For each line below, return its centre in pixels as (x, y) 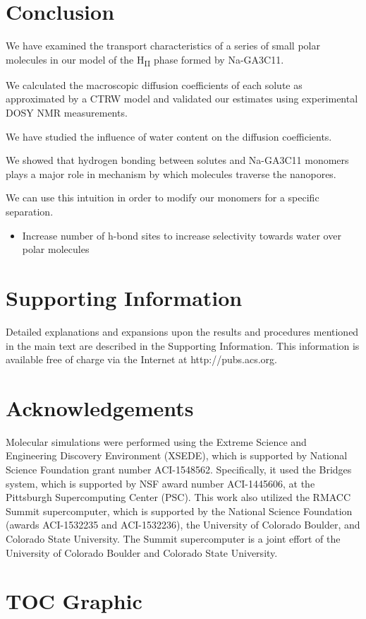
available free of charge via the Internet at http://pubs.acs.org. (141, 359)
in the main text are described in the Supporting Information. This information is (183, 345)
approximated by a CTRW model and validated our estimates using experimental (182, 99)
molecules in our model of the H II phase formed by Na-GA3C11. (145, 60)
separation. (30, 211)
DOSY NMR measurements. (67, 113)
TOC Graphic (74, 601)
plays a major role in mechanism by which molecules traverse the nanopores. (171, 173)
